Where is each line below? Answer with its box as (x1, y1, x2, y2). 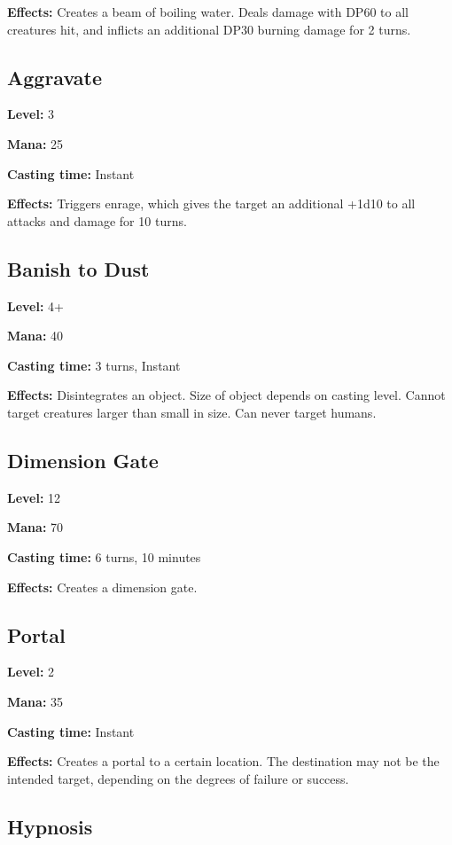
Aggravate (7, 63, 103, 90)
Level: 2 (7, 662, 55, 681)
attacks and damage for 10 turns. (7, 211, 187, 230)
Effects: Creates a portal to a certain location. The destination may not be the (7, 752, 440, 771)
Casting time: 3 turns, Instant (7, 356, 181, 374)
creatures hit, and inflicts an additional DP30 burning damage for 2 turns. (7, 20, 411, 38)
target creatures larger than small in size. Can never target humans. (7, 403, 377, 421)
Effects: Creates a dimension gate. (7, 577, 198, 596)
